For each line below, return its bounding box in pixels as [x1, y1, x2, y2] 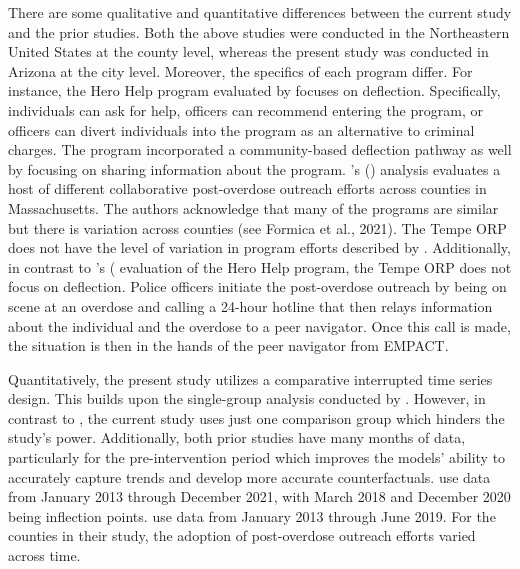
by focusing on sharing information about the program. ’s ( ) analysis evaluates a [8, 158, 501, 179]
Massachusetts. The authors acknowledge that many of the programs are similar [8, 197, 499, 218]
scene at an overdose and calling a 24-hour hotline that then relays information [8, 295, 493, 316]
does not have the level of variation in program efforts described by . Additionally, [8, 237, 511, 258]
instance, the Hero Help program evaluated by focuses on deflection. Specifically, [8, 80, 501, 101]
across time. [8, 545, 81, 566]
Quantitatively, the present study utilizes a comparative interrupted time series [8, 368, 493, 389]
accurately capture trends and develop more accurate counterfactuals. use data [8, 466, 491, 487]
